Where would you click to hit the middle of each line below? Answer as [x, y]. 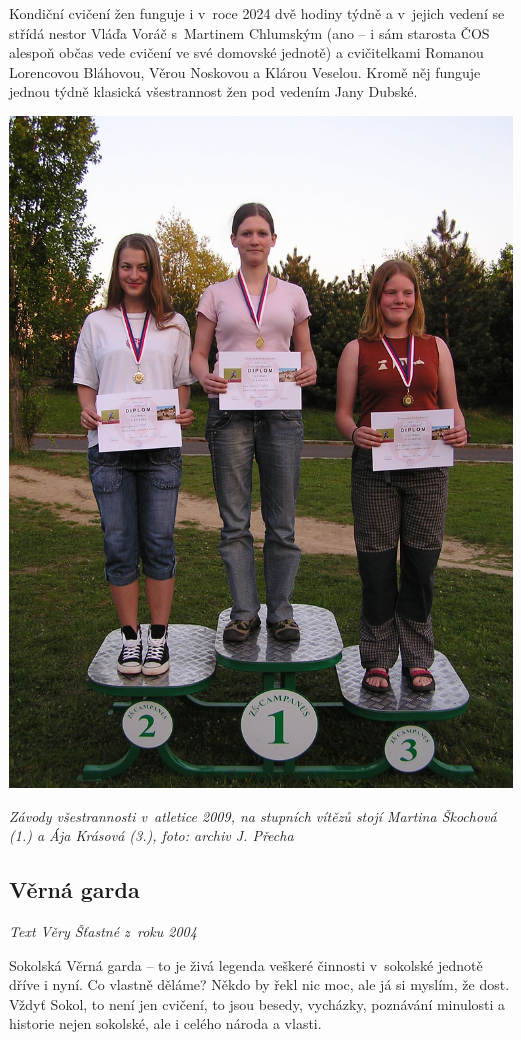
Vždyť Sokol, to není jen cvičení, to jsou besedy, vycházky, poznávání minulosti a [257, 1003]
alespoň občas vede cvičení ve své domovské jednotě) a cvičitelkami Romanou [246, 52]
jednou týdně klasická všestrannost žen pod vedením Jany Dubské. [213, 91]
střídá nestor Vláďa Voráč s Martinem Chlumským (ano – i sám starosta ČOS [249, 32]
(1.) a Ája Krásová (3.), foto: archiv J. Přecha [151, 835]
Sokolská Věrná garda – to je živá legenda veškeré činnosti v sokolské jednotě [246, 964]
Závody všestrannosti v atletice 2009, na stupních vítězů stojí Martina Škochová [253, 815]
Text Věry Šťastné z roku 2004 [103, 930]
